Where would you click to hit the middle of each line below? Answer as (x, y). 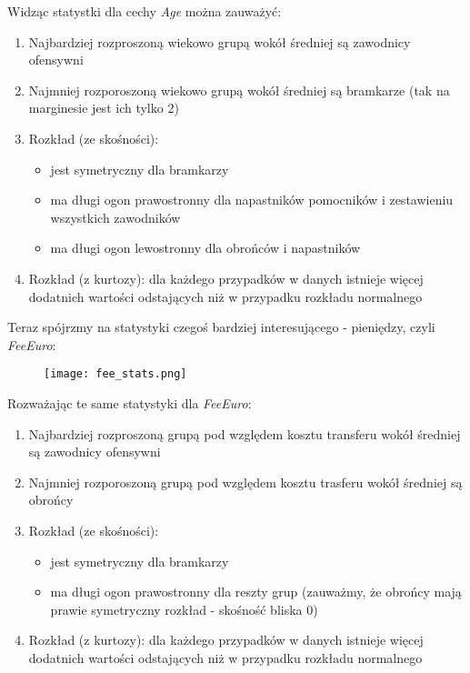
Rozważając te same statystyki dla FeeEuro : (130, 402)
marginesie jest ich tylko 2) (104, 108)
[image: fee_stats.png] (115, 374)
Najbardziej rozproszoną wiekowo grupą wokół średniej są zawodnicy (220, 41)
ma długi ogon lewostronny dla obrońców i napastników (205, 248)
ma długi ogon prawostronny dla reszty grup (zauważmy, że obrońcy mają (256, 592)
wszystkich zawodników (115, 217)
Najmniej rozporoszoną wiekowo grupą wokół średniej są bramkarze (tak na (239, 90)
